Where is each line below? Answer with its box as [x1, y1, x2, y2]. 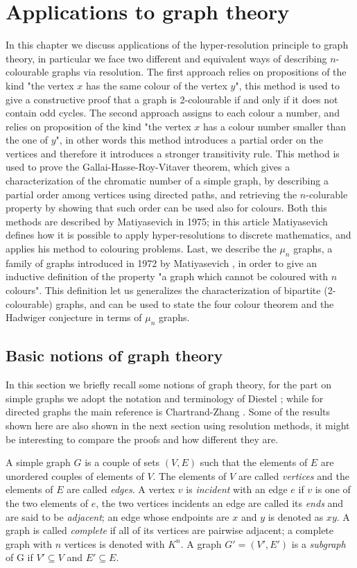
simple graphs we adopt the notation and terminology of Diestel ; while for [6, 390, 324, 405]
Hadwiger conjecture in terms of [6, 310, 142, 325]
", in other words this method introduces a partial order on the [55, 132, 323, 147]
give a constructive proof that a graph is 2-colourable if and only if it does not [6, 92, 338, 106]
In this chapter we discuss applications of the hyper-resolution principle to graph [6, 37, 349, 52]
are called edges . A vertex [67, 482, 175, 497]
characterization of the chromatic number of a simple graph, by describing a [6, 173, 329, 188]
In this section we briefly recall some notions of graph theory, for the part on [6, 377, 331, 392]
